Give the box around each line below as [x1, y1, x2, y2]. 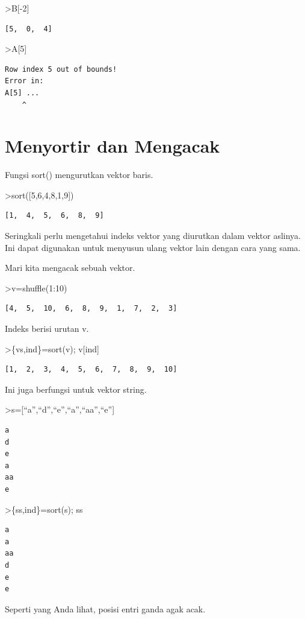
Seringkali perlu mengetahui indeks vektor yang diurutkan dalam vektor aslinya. [5, 229, 301, 242]
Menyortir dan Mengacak [5, 133, 220, 158]
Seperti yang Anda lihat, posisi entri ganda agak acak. [5, 602, 206, 615]
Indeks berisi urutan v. [5, 322, 89, 335]
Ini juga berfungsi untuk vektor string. [5, 383, 147, 395]
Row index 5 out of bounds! [5, 65, 117, 74]
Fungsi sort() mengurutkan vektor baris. [5, 168, 153, 181]
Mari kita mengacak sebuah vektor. [5, 261, 135, 274]
